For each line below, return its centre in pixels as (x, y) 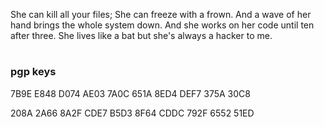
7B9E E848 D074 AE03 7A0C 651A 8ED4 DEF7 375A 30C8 (130, 93)
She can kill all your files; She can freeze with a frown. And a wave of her (161, 14)
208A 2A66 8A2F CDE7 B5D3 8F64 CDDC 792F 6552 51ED (132, 113)
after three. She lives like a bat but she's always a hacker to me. (141, 35)
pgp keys (33, 72)
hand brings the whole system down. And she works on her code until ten (162, 25)
